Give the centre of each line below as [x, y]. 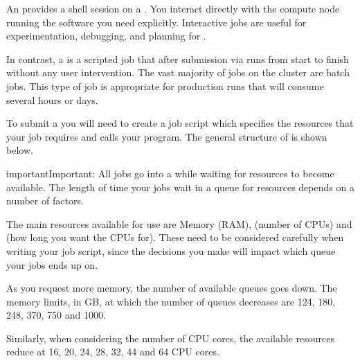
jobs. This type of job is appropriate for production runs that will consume [165, 86]
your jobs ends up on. [52, 264]
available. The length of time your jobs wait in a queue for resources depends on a [180, 187]
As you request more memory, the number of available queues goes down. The [172, 288]
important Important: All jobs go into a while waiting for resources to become [170, 173]
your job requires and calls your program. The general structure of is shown [167, 136]
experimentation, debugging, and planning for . [106, 36]
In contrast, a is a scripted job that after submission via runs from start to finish [178, 59]
